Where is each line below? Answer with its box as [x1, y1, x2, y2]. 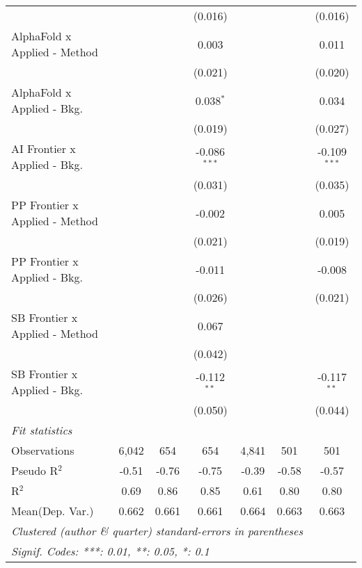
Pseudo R [11, 462, 58, 478]
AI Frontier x [11, 140, 76, 156]
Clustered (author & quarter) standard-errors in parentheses [11, 523, 303, 539]
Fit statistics [11, 422, 72, 438]
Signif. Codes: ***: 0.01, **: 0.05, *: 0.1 [11, 543, 210, 559]
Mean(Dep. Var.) [11, 503, 94, 519]
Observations [11, 442, 74, 458]
